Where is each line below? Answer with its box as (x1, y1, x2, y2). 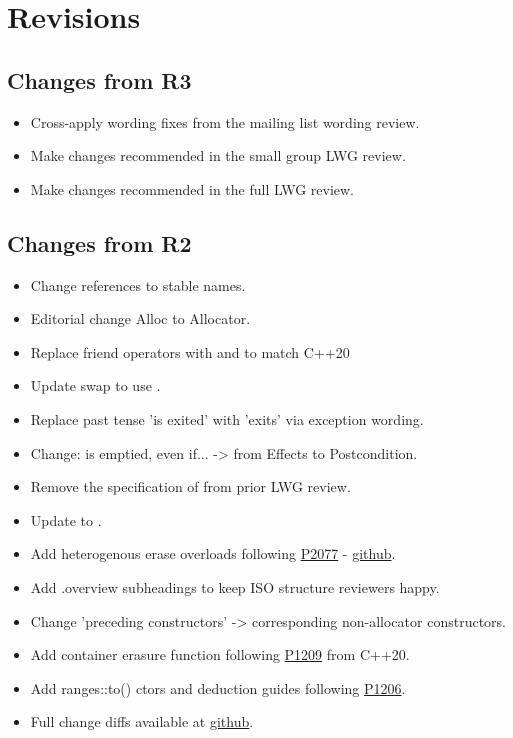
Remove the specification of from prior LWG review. (30, 476, 351, 497)
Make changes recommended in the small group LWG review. (30, 145, 406, 166)
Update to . (30, 509, 102, 530)
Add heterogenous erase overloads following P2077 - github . (30, 543, 396, 564)
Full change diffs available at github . (30, 711, 254, 732)
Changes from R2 (7, 227, 192, 258)
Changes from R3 (7, 64, 192, 95)
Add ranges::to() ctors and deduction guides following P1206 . (30, 677, 406, 698)
